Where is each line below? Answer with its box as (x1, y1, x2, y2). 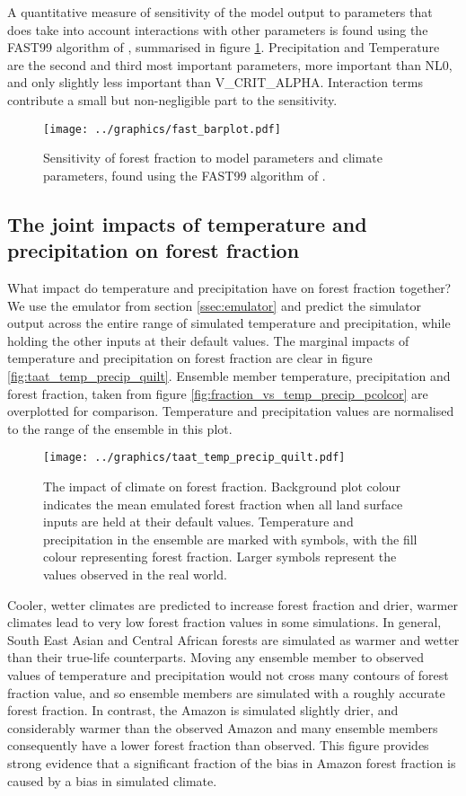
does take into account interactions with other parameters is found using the (7, 20, 428, 39)
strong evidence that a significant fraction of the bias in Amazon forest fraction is (7, 753, 456, 772)
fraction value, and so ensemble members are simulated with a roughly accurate (7, 683, 445, 702)
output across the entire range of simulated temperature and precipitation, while (7, 314, 451, 332)
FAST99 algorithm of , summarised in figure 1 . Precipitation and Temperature (7, 38, 440, 57)
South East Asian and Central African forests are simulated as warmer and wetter (7, 630, 460, 649)
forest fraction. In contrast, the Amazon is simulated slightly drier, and (7, 701, 399, 720)
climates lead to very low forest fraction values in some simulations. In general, (7, 613, 442, 632)
